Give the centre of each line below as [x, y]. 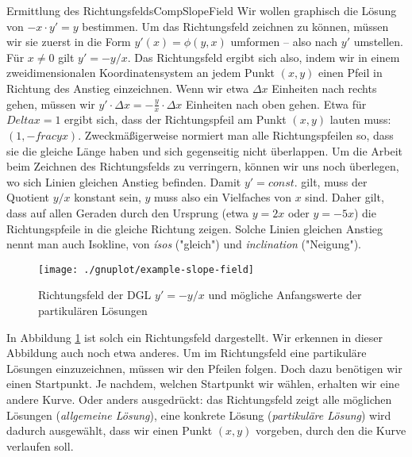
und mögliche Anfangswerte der [285, 295]
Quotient [28, 197]
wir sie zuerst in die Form [69, 42]
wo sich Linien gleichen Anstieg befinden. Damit [124, 181]
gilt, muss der [334, 181]
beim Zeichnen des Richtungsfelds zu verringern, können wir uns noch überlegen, [203, 166]
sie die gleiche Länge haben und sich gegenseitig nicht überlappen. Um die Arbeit [205, 150]
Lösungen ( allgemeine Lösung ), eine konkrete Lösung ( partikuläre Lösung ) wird [199, 415]
